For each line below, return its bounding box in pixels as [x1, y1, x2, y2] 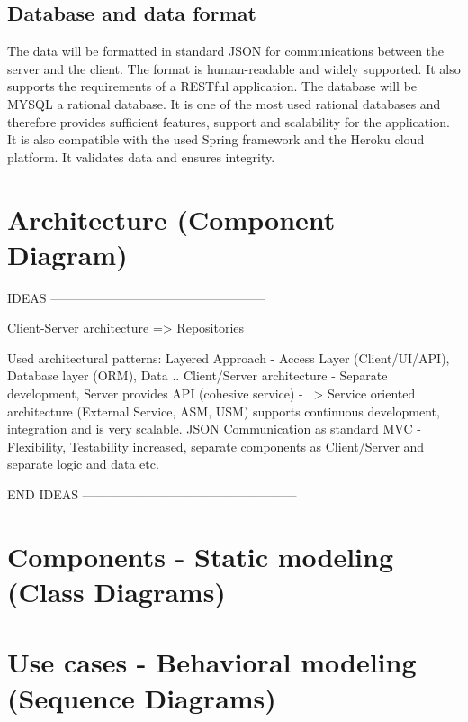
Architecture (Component [7, 200, 336, 237]
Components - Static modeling [7, 537, 393, 574]
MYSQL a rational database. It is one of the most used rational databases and [7, 94, 441, 113]
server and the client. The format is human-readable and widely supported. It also [7, 59, 461, 78]
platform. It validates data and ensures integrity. [7, 147, 275, 166]
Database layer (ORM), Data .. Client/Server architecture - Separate [7, 366, 388, 385]
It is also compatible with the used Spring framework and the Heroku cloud [7, 130, 425, 149]
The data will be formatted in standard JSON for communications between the [7, 41, 445, 60]
